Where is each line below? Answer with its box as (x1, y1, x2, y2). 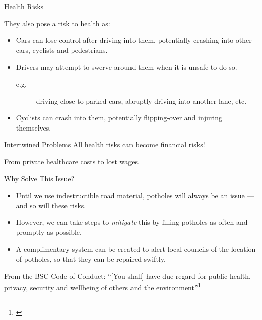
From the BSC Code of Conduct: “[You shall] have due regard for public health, (4, 270, 251, 281)
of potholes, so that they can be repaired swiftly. (16, 253, 166, 264)
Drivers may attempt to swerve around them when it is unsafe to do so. (16, 61, 237, 72)
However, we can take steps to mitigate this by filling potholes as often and (16, 217, 248, 227)
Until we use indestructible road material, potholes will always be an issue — (16, 190, 254, 201)
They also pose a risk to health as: (4, 18, 110, 28)
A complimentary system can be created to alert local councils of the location (16, 243, 256, 254)
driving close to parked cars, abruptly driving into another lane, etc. (36, 95, 247, 106)
